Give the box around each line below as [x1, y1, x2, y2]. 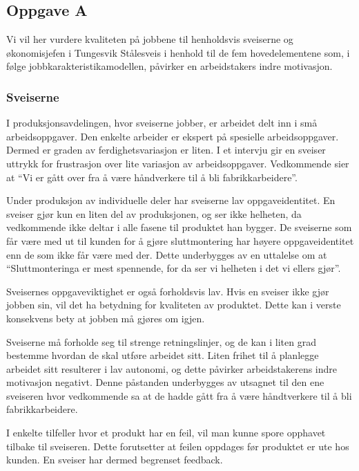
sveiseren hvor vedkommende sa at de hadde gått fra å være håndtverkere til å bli [6, 388, 352, 403]
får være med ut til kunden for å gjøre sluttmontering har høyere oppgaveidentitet [6, 233, 354, 248]
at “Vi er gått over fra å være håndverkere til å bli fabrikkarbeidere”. [6, 169, 298, 184]
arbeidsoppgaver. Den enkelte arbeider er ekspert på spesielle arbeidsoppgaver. [6, 129, 339, 143]
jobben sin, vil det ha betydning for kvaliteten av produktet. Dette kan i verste [6, 297, 341, 312]
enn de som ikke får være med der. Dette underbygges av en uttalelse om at [6, 247, 327, 261]
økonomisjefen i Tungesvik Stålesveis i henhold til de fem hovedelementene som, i [6, 45, 350, 59]
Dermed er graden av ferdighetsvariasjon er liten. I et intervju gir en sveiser [6, 142, 326, 157]
